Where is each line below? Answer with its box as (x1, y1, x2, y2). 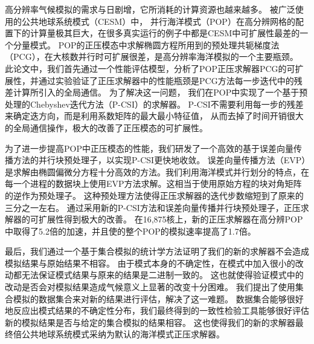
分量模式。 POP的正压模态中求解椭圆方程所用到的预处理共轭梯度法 (13, 38, 280, 51)
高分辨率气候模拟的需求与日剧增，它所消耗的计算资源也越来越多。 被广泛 (5, 3, 295, 15)
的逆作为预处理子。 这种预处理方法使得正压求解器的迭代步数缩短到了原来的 (5, 189, 304, 201)
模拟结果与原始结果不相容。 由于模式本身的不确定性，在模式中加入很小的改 (5, 256, 304, 269)
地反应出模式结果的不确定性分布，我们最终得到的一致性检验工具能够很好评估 (5, 304, 309, 317)
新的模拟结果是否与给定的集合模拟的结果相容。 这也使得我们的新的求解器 (5, 316, 295, 328)
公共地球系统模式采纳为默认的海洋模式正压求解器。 (21, 328, 225, 340)
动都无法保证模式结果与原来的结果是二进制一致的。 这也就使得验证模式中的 (5, 268, 304, 281)
